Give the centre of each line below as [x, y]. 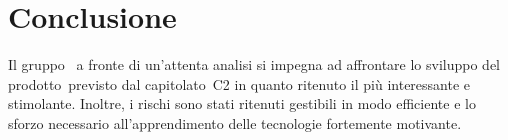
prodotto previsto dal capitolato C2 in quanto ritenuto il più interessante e [239, 83]
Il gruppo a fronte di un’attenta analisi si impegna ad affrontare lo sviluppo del [254, 64]
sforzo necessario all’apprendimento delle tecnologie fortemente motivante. [235, 122]
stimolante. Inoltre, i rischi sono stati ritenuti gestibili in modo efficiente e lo [242, 103]
